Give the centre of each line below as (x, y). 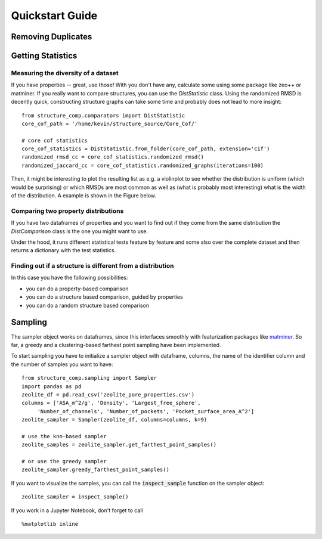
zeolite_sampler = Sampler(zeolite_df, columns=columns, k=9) (114, 420)
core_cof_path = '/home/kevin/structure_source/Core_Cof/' (110, 123)
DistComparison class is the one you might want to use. (80, 231)
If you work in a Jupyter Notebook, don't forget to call (77, 510)
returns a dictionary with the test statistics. (64, 250)
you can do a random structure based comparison (87, 305)
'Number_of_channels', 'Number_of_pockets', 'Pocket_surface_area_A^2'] (146, 411)
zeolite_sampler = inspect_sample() (75, 497)
